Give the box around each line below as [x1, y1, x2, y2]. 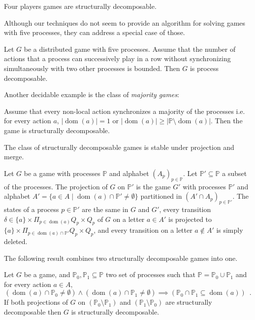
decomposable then [4, 307, 62, 317]
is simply [216, 225, 243, 235]
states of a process [4, 204, 59, 214]
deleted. [4, 236, 28, 247]
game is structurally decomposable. [4, 125, 110, 135]
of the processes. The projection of [4, 181, 108, 191]
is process [190, 63, 219, 73]
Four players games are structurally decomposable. [4, 1, 157, 11]
